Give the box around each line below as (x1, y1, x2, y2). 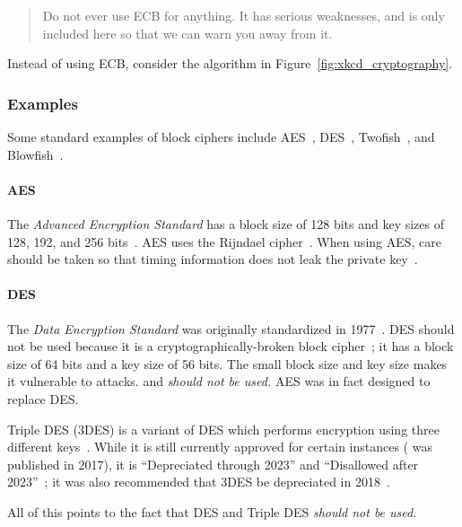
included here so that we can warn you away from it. (42, 23, 333, 42)
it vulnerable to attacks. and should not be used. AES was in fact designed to (7, 372, 431, 391)
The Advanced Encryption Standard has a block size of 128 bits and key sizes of (7, 214, 444, 233)
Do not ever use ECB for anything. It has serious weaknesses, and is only (42, 6, 445, 24)
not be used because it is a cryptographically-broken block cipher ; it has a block (7, 337, 454, 356)
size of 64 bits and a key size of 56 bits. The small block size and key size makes (7, 354, 448, 373)
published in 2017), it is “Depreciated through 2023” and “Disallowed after (7, 454, 419, 473)
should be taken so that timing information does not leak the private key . (7, 250, 418, 268)
